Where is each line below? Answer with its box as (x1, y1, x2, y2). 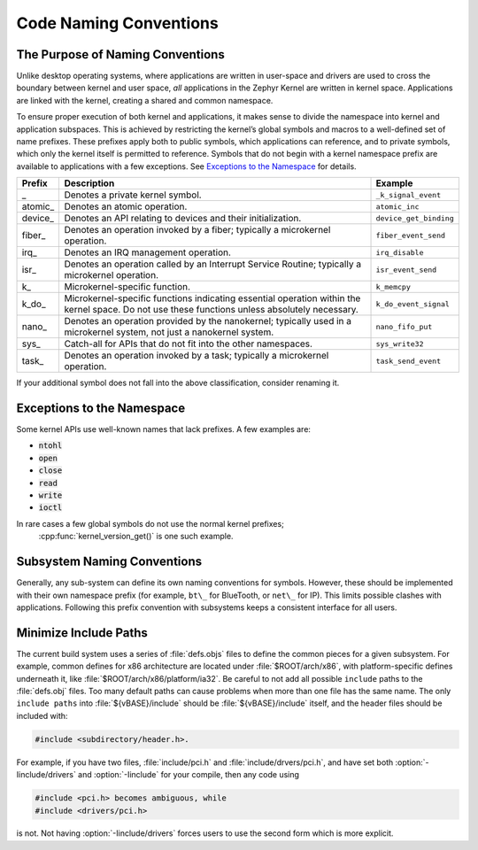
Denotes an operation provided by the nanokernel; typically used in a (64, 315, 352, 328)
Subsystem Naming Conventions (16, 554, 203, 569)
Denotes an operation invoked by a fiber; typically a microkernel (64, 224, 331, 236)
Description (64, 177, 115, 189)
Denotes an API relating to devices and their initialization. (64, 212, 302, 225)
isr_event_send (375, 265, 437, 274)
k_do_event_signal (375, 299, 451, 309)
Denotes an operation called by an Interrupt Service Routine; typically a (64, 258, 362, 270)
